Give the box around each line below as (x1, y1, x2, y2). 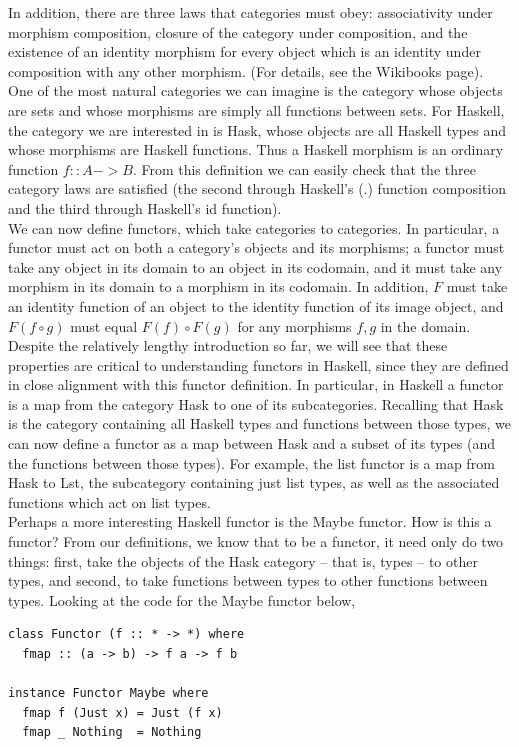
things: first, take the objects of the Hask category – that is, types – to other (8, 550, 478, 571)
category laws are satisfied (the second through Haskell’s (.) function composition (8, 178, 507, 199)
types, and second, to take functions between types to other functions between (8, 570, 488, 591)
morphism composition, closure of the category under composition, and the (8, 21, 468, 42)
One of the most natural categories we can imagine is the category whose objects (8, 80, 503, 101)
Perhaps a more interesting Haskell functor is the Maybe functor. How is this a (8, 511, 492, 532)
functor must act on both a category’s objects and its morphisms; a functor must (8, 237, 505, 258)
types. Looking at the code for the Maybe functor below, (8, 589, 356, 610)
